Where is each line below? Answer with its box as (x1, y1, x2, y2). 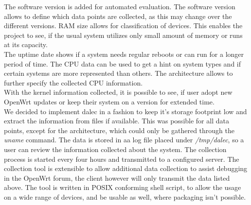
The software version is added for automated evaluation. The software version (4, 1, 235, 11)
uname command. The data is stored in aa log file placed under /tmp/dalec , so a (4, 135, 244, 145)
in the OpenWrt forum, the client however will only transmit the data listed (4, 172, 230, 183)
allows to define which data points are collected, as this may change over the (4, 11, 232, 21)
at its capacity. (4, 39, 48, 50)
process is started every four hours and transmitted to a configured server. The (4, 154, 239, 164)
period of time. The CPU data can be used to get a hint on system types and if (4, 58, 241, 68)
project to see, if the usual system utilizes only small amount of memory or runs (4, 30, 243, 40)
